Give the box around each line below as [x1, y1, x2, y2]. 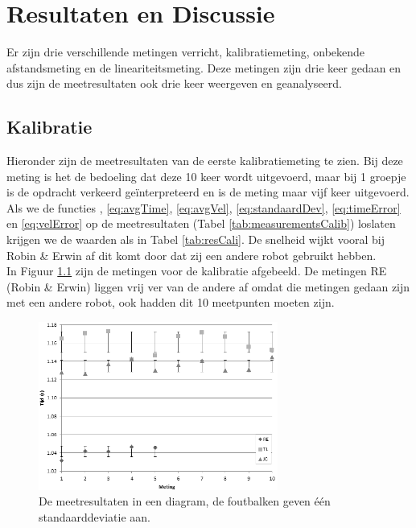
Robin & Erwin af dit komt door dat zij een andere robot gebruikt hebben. [6, 246, 377, 263]
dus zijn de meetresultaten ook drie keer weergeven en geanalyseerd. [6, 75, 342, 92]
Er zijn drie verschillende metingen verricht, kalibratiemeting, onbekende [6, 43, 365, 60]
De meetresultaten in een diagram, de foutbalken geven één [39, 493, 331, 509]
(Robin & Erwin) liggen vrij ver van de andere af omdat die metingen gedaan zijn [6, 278, 410, 295]
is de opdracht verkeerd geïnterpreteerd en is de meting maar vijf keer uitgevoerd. [6, 184, 410, 200]
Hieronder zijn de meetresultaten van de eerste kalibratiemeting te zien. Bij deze [6, 152, 403, 169]
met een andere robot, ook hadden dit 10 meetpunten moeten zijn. [6, 294, 335, 311]
